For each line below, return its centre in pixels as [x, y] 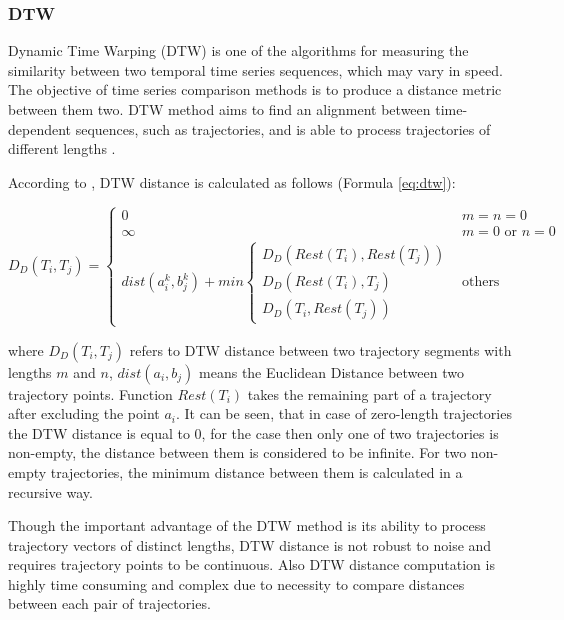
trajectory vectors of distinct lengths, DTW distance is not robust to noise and [250, 544]
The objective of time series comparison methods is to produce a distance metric [255, 89]
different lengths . [62, 148]
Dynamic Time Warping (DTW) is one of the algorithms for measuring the [238, 50]
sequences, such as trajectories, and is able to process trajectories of [283, 128]
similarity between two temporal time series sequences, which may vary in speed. [255, 69]
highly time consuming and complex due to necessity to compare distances [236, 583]
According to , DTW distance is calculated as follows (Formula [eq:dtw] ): [232, 181]
